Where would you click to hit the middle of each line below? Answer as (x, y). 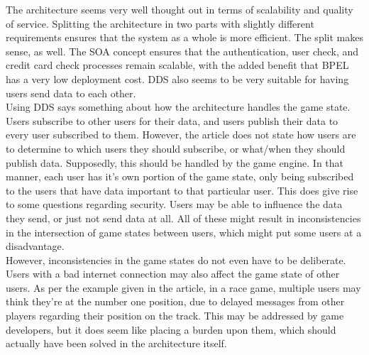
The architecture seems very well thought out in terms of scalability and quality (180, 9)
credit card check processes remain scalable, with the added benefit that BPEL (177, 65)
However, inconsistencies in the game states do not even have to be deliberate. (176, 260)
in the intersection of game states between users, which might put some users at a (184, 232)
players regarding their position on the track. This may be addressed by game (175, 316)
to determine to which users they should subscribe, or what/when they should (176, 148)
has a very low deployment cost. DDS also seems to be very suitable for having (177, 78)
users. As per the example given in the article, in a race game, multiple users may (183, 287)
